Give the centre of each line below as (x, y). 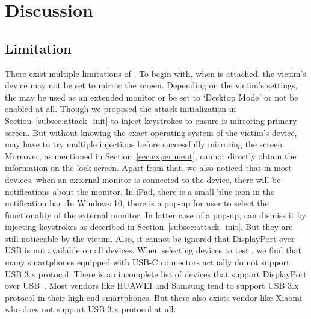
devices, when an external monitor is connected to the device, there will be (143, 179)
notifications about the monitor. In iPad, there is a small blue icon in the (140, 191)
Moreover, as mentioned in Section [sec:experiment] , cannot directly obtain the (151, 156)
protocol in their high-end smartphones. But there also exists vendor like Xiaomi (153, 297)
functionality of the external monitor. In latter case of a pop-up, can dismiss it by (155, 215)
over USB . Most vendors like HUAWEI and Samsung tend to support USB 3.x (152, 286)
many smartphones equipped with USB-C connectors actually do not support (147, 262)
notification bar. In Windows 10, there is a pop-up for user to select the (137, 203)
